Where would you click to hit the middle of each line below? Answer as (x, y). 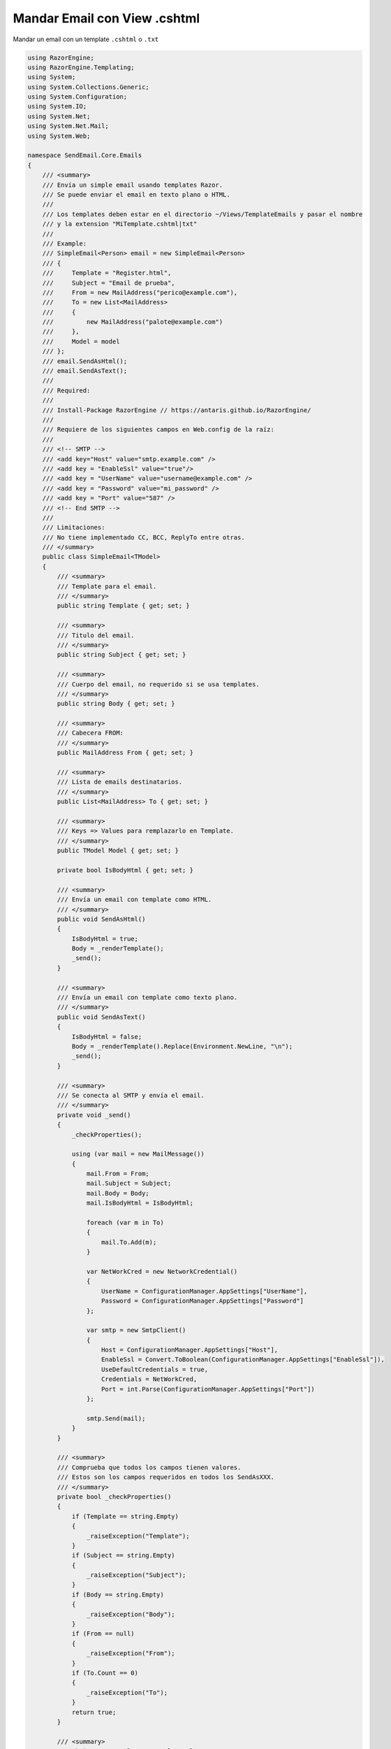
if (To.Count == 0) (105, 1673)
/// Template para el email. (107, 586)
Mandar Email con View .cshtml (106, 18)
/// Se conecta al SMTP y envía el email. (131, 1095)
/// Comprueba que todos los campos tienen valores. (149, 1467)
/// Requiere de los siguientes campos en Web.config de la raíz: (158, 430)
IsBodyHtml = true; (105, 939)
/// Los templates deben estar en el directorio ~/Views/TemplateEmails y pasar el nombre (202, 214)
